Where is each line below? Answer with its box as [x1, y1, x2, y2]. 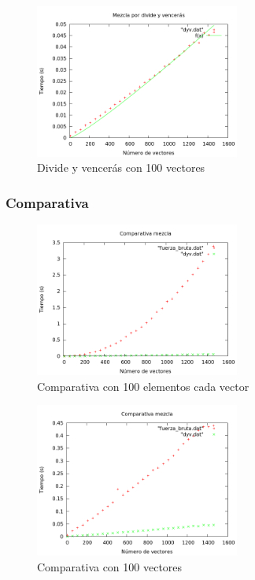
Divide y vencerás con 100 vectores [37, 159, 205, 176]
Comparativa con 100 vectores [37, 558, 183, 574]
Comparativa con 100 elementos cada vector [37, 377, 249, 394]
